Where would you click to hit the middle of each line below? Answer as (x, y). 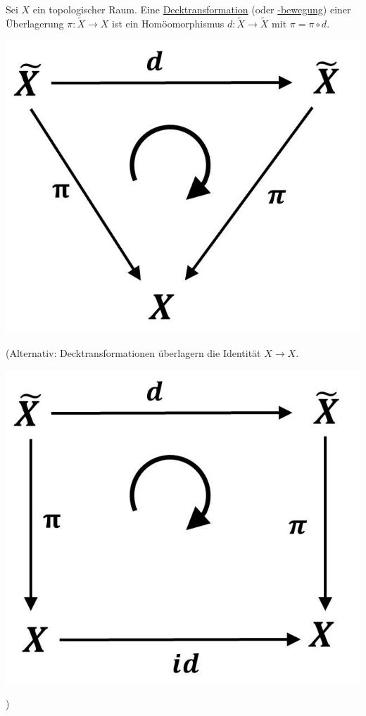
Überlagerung (35, 23)
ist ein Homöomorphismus (168, 23)
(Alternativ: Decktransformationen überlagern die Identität (133, 353)
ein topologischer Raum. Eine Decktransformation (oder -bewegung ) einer (192, 9)
